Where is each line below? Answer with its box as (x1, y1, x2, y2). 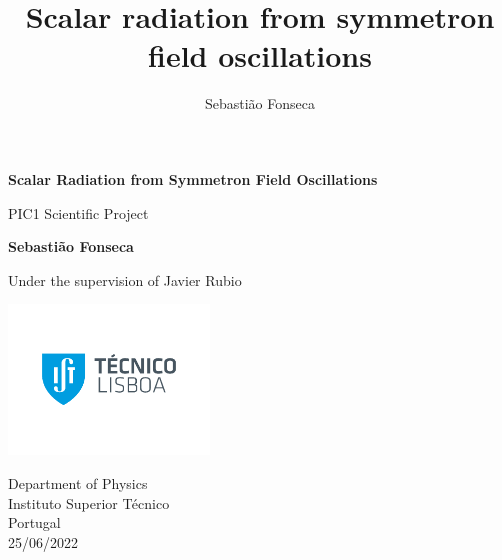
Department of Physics (8, 473, 148, 494)
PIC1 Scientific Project (8, 202, 149, 223)
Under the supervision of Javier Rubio (8, 269, 242, 290)
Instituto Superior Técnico (8, 492, 170, 513)
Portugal (8, 512, 61, 533)
